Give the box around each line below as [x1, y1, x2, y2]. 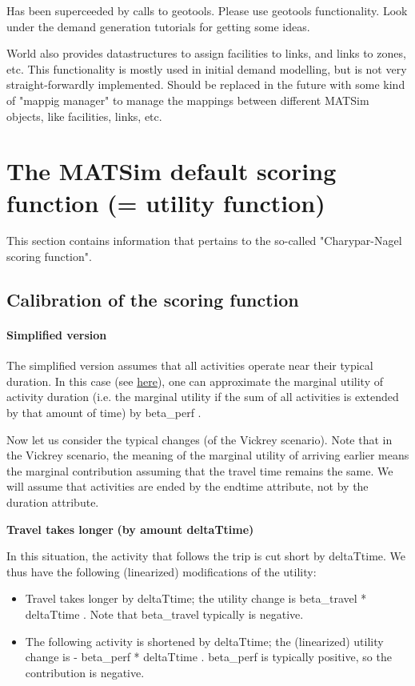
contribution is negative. [25, 664, 145, 680]
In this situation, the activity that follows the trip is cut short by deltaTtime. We [6, 548, 406, 564]
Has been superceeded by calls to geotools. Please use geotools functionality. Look [6, 2, 408, 18]
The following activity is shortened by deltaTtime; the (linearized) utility [25, 632, 384, 649]
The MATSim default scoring [6, 154, 337, 187]
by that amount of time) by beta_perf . [6, 404, 202, 421]
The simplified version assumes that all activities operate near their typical [6, 357, 373, 374]
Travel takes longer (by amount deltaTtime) [6, 520, 254, 537]
